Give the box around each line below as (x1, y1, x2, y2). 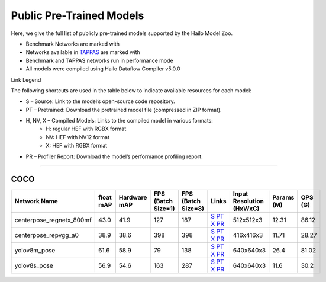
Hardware (118, 193, 147, 201)
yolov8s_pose (14, 261, 53, 270)
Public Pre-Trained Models (11, 9, 144, 22)
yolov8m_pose (14, 246, 56, 254)
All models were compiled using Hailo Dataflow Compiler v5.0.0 (25, 65, 180, 72)
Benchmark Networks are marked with (25, 40, 120, 47)
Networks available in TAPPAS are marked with (25, 49, 140, 56)
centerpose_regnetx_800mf (14, 216, 92, 224)
